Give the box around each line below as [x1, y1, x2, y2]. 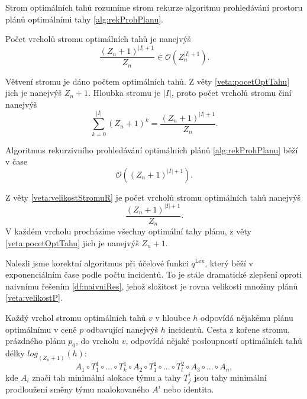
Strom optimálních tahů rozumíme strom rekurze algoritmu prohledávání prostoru [5, 1, 303, 13]
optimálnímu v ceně [5, 323, 77, 335]
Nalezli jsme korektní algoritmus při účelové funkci [5, 256, 189, 269]
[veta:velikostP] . [5, 291, 63, 304]
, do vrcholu [75, 334, 119, 347]
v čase [5, 155, 28, 168]
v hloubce [155, 311, 190, 323]
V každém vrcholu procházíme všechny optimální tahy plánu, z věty [5, 225, 251, 237]
